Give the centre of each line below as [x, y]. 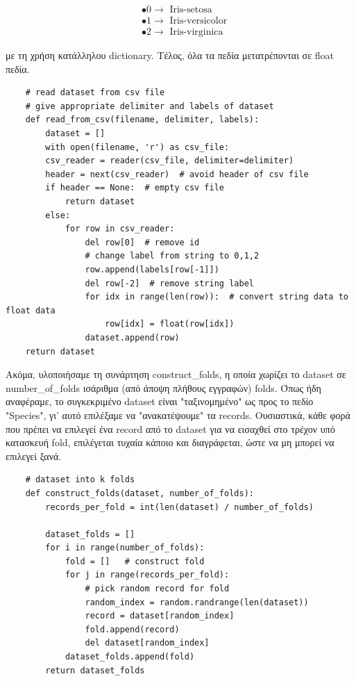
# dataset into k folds [80, 480]
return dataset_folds [95, 670]
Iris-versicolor [198, 21]
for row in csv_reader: [120, 229]
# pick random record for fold [157, 589]
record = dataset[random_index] [160, 616]
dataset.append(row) [132, 337]
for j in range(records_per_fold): [147, 575]
